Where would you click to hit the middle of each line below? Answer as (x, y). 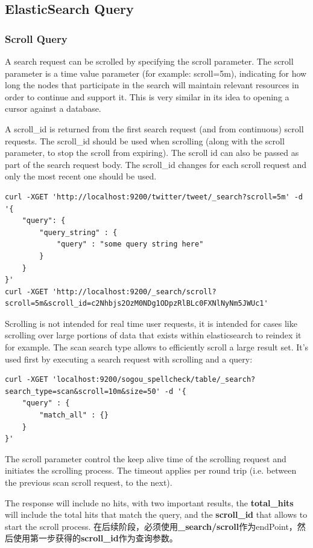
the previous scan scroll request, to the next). (89, 482)
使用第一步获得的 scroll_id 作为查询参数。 (95, 538)
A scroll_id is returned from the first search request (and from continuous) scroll (154, 128)
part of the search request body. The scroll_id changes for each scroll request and (156, 164)
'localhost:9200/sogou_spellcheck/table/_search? (154, 380)
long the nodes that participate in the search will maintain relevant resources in (152, 85)
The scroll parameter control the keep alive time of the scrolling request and (146, 458)
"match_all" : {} (74, 415)
